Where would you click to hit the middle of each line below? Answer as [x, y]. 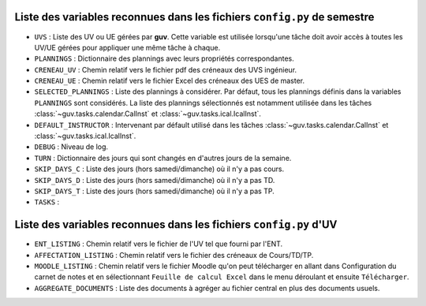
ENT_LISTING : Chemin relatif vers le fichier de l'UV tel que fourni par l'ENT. [159, 244]
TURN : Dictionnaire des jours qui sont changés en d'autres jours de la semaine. [163, 158]
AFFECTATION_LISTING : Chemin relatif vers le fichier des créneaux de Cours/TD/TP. [174, 255]
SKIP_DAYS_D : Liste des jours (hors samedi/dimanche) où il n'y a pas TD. [155, 180]
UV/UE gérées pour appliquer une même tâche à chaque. [127, 47]
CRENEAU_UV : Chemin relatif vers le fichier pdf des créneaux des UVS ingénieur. [166, 69]
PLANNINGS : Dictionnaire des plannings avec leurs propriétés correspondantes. [164, 58]
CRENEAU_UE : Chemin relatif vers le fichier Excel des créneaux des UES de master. [170, 81]
